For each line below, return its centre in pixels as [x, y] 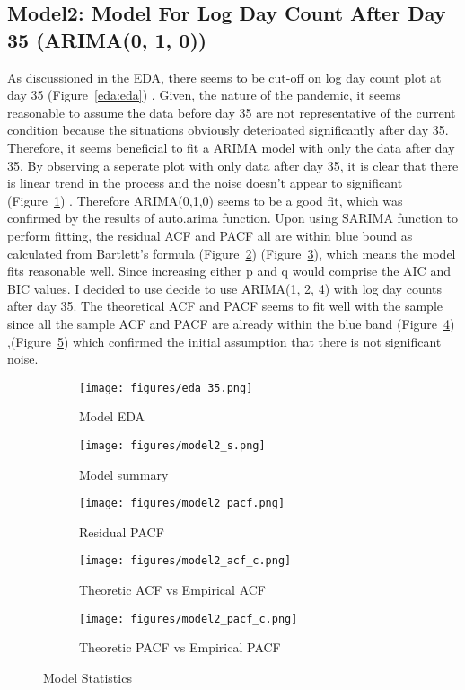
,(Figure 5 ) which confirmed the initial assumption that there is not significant [224, 341]
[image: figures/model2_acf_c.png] [185, 561]
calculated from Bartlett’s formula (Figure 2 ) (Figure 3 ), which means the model [232, 253]
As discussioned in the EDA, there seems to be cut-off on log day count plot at [224, 77]
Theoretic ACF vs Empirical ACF [172, 590]
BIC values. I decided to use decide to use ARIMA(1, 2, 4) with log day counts [225, 288]
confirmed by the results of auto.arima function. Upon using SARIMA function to [232, 218]
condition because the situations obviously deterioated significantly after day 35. [228, 130]
